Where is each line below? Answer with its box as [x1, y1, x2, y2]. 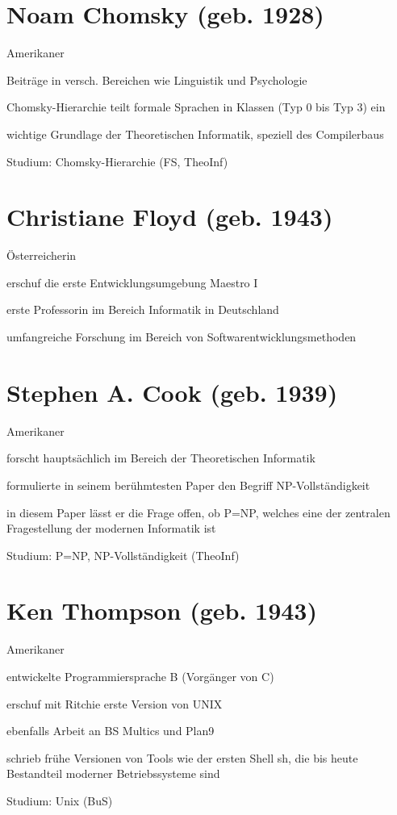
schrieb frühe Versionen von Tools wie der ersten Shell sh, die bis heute [6, 749, 358, 766]
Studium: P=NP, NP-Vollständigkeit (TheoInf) [6, 546, 240, 563]
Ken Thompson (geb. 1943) [6, 594, 317, 627]
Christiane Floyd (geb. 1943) [6, 200, 333, 233]
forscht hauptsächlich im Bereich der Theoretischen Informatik [6, 449, 316, 466]
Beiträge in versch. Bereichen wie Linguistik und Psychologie [6, 71, 307, 88]
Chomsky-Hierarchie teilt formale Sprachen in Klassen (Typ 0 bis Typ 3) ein [6, 98, 386, 115]
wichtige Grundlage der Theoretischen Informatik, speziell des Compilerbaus [6, 125, 384, 142]
